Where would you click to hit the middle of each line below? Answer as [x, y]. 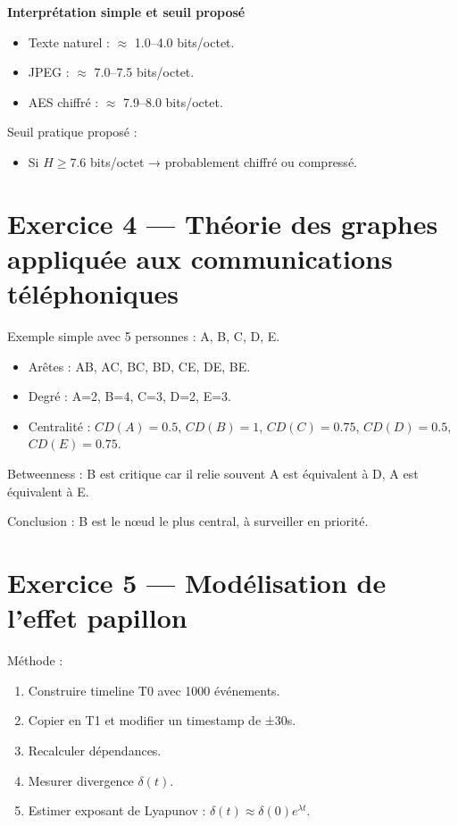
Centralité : [59, 426]
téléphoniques [93, 293]
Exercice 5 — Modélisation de [197, 582]
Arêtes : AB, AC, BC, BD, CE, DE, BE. [139, 366]
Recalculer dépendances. [95, 750]
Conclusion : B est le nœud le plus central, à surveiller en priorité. [188, 521]
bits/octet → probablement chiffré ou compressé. [224, 161]
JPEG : [49, 72]
